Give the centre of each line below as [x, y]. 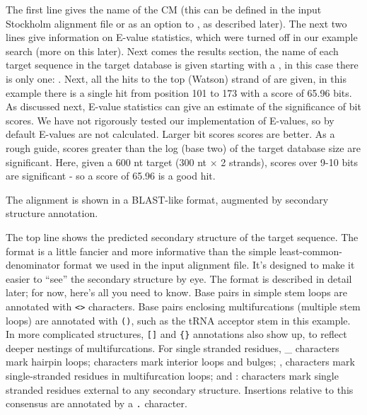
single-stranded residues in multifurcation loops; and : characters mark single [172, 376]
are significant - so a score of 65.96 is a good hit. [111, 176]
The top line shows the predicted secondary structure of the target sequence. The [182, 236]
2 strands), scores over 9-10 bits [290, 162]
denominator [33, 265]
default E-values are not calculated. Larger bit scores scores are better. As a [170, 134]
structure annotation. [52, 213]
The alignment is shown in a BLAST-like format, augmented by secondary [167, 199]
